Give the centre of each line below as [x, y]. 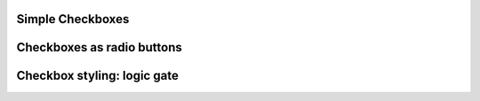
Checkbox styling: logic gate [98, 76]
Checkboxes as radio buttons [99, 47]
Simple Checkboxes [73, 19]
